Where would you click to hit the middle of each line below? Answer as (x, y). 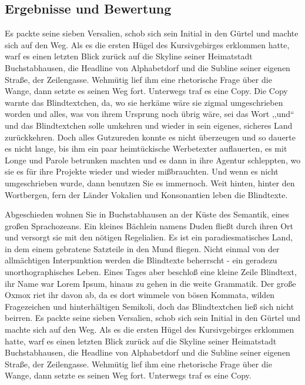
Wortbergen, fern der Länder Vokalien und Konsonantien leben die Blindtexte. (146, 194)
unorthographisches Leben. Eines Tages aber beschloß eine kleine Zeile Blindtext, (151, 272)
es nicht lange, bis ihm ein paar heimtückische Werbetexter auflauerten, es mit (146, 148)
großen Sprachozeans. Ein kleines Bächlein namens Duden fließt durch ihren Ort (149, 225)
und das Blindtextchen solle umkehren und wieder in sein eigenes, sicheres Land (149, 125)
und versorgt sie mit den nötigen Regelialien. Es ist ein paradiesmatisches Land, (149, 237)
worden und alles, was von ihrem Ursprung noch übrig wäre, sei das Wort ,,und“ (150, 114)
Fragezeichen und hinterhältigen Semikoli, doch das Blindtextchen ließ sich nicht (150, 306)
